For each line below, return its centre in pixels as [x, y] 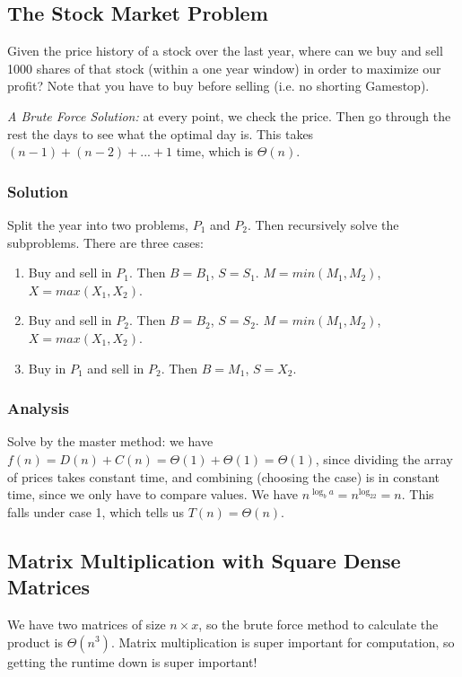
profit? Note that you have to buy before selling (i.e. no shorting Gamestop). [218, 86]
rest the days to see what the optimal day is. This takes [161, 133]
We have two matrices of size [87, 624]
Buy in [47, 368]
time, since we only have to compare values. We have [153, 494]
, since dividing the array [384, 458]
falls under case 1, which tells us [96, 511]
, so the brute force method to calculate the [318, 624]
